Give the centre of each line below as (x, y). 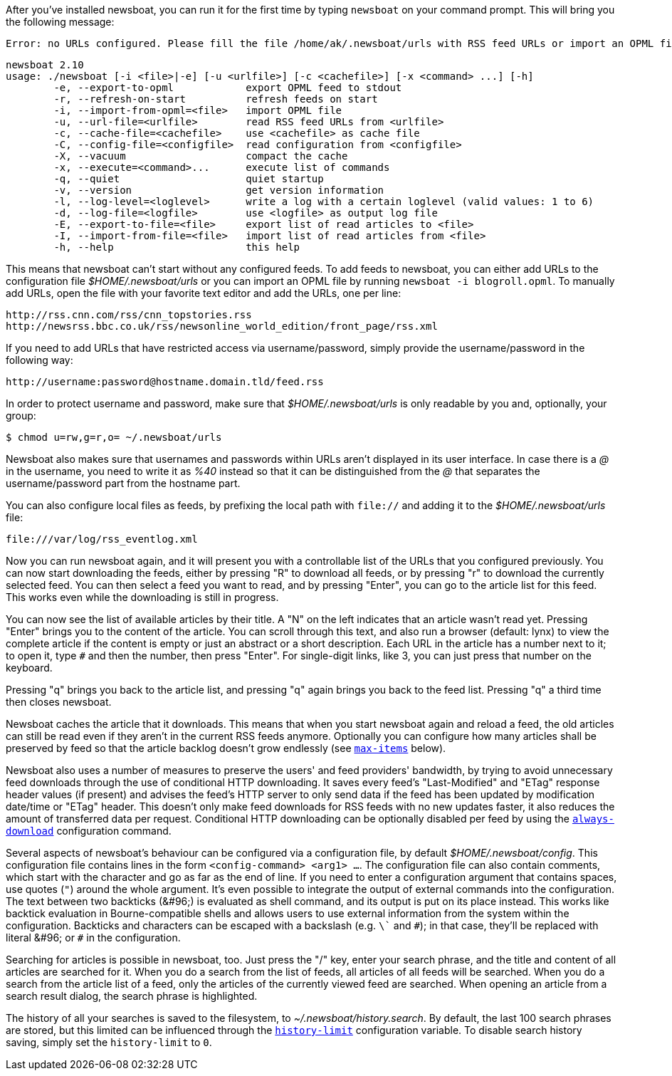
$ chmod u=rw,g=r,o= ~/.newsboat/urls (114, 437)
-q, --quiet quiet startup (189, 179)
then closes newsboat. (59, 702)
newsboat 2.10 (45, 65)
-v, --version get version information (219, 190)
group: (21, 416)
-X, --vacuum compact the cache (201, 156)
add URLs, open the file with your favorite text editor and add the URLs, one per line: (204, 293)
